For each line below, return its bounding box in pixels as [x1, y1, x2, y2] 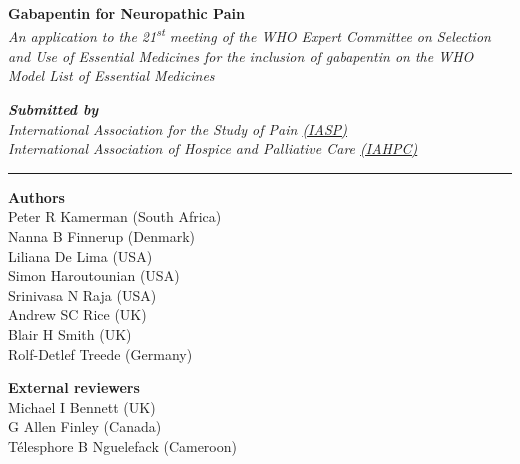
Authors [8, 186, 65, 207]
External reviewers [8, 377, 140, 398]
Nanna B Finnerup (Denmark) [8, 226, 195, 246]
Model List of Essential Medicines [8, 65, 215, 86]
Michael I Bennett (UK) [8, 396, 156, 417]
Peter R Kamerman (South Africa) [8, 206, 222, 227]
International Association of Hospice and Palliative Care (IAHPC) [8, 138, 418, 159]
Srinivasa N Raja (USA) [8, 284, 157, 305]
